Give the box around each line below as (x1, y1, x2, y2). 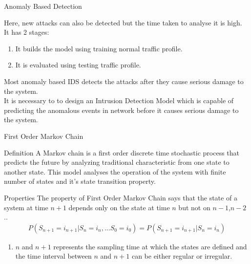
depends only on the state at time (68, 202, 170, 212)
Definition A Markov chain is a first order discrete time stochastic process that (4, 147, 239, 157)
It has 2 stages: (4, 27, 49, 37)
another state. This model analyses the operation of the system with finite (4, 166, 226, 176)
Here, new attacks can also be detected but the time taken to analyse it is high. (4, 17, 242, 27)
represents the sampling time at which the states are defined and (53, 241, 247, 251)
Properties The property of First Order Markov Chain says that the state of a (4, 192, 237, 202)
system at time (4, 202, 48, 212)
